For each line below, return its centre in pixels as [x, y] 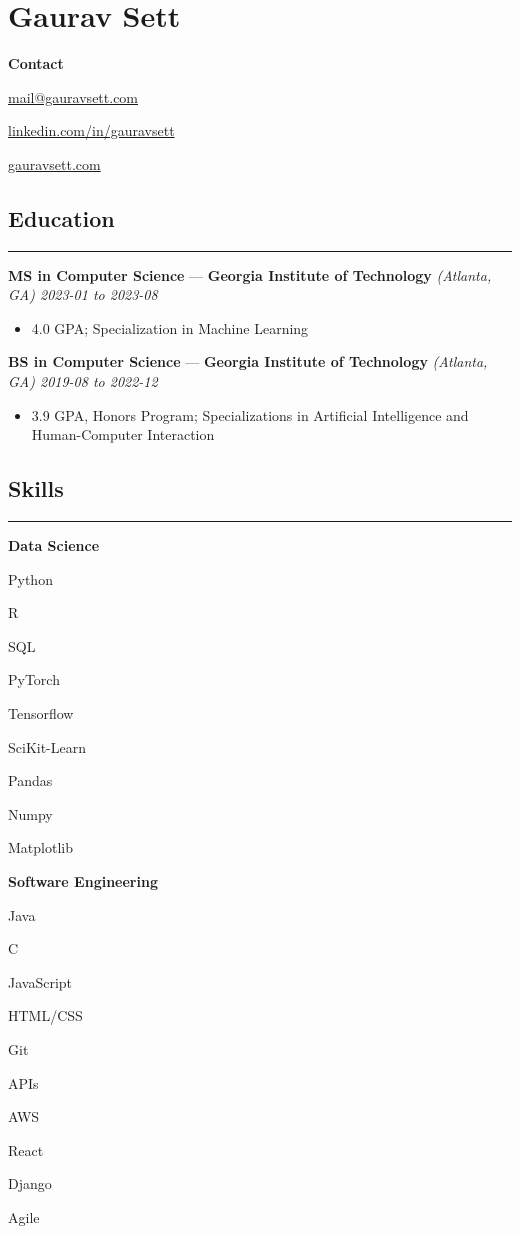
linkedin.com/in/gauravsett [91, 130]
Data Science [54, 545]
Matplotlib [40, 847]
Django [30, 1183]
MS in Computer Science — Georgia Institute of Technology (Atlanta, [250, 274]
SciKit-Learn [47, 746]
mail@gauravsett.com [73, 96]
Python [30, 578]
